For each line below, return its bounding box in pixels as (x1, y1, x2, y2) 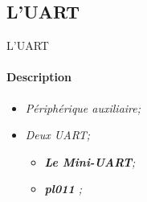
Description (6, 68, 72, 85)
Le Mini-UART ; (44, 153, 136, 170)
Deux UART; (25, 126, 91, 143)
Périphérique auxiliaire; (25, 99, 141, 116)
